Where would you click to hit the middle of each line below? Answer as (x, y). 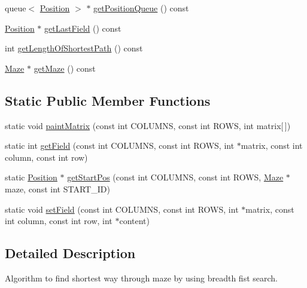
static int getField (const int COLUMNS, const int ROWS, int (120, 145)
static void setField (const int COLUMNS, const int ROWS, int (122, 209)
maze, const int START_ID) (57, 189)
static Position (31, 177)
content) (135, 221)
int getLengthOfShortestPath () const (74, 48)
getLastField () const (83, 28)
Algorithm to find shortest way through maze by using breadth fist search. (141, 278)
